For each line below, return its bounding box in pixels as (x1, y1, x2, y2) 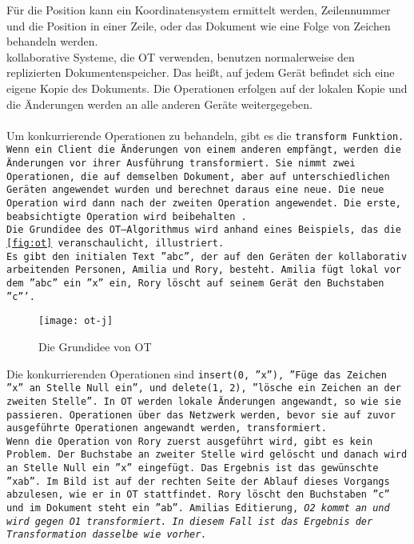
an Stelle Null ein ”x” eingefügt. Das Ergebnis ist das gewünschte (6, 462, 379, 474)
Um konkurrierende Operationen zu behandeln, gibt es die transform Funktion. (6, 126, 404, 143)
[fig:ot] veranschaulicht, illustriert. (6, 238, 225, 249)
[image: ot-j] (38, 315, 113, 327)
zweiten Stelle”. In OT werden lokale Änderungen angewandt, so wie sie (6, 395, 401, 407)
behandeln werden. (6, 33, 98, 50)
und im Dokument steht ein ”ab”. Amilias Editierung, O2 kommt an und (6, 502, 390, 514)
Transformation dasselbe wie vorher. (6, 529, 207, 541)
